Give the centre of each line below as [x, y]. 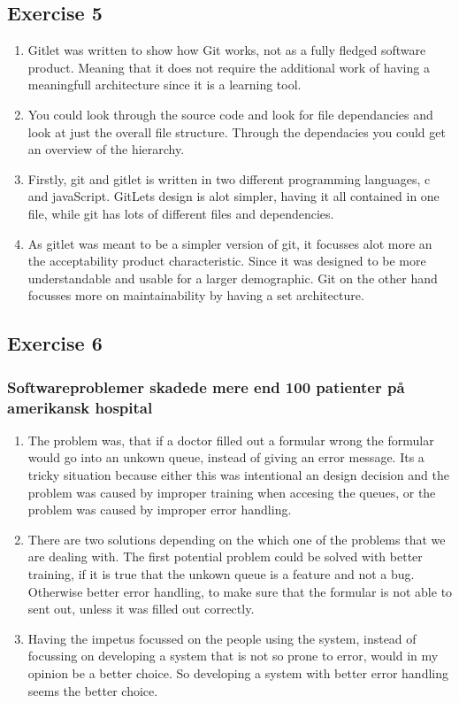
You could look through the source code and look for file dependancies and [230, 114]
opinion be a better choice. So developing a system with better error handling [238, 672]
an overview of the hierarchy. [106, 149]
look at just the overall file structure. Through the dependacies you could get [237, 131]
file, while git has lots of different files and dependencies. [181, 213]
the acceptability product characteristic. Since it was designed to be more [227, 261]
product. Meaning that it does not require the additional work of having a [229, 67]
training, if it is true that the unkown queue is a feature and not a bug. [221, 574]
